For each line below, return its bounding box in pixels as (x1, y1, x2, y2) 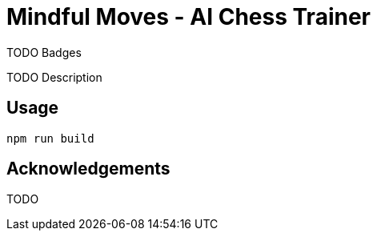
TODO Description (6, 70, 102, 84)
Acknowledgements (6, 159, 170, 179)
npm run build (6, 131, 94, 145)
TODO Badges (6, 45, 82, 59)
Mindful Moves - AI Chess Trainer (6, 3, 371, 30)
